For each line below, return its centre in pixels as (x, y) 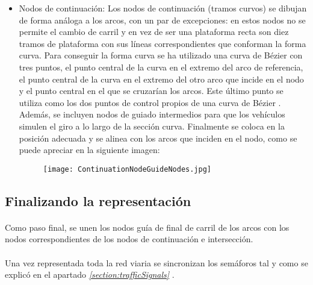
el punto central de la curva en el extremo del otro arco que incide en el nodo (161, 79)
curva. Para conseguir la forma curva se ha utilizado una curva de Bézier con (161, 55)
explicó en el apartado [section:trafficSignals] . (90, 274)
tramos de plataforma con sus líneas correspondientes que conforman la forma (163, 43)
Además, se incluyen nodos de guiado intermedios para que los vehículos (152, 114)
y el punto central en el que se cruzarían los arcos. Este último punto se (151, 91)
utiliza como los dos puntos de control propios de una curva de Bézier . (150, 102)
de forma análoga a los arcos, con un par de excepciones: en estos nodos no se (162, 20)
